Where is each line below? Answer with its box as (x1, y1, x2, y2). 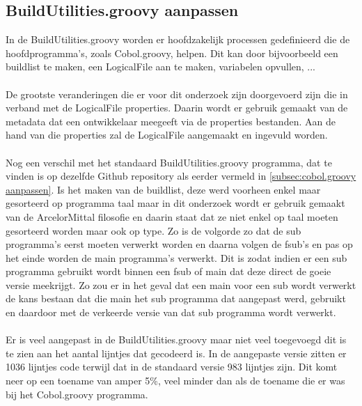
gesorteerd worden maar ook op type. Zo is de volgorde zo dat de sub (6, 223, 301, 237)
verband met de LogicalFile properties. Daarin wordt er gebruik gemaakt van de (6, 100, 348, 115)
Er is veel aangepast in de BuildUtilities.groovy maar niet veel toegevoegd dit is (6, 332, 347, 347)
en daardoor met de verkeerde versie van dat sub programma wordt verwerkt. (6, 305, 336, 320)
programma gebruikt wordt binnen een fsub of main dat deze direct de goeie (6, 264, 331, 279)
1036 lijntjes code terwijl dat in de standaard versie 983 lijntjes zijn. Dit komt (6, 359, 338, 374)
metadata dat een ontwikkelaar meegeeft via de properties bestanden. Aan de (6, 114, 336, 128)
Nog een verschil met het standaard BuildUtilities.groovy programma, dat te (6, 155, 332, 169)
